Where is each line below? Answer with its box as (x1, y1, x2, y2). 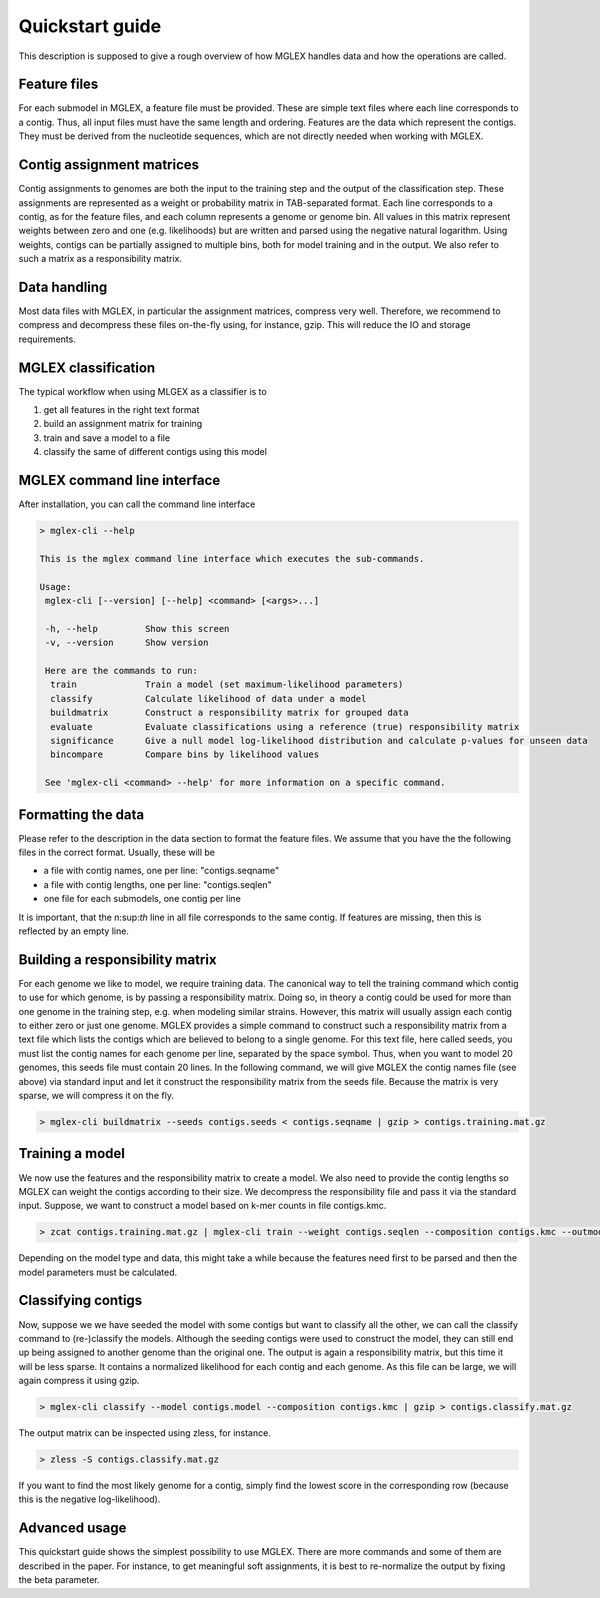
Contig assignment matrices (18, 156, 200, 174)
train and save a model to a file (43, 431, 170, 444)
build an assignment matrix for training (43, 418, 203, 430)
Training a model (18, 1145, 125, 1162)
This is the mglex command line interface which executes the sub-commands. (39, 553, 425, 564)
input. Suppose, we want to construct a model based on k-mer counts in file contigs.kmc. (18, 1200, 387, 1212)
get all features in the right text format (43, 404, 200, 416)
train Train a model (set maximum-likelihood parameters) (50, 679, 404, 690)
